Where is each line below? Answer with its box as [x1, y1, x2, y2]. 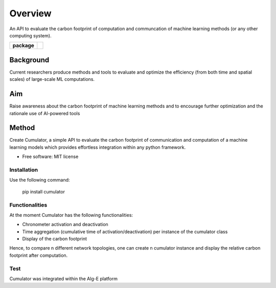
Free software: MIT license [22, 153, 79, 160]
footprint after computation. [9, 252, 68, 258]
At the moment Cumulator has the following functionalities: [9, 212, 133, 218]
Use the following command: [9, 177, 70, 183]
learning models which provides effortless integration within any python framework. [9, 144, 186, 150]
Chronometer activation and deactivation [22, 221, 108, 228]
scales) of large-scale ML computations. [9, 76, 95, 82]
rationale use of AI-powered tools [9, 110, 80, 116]
